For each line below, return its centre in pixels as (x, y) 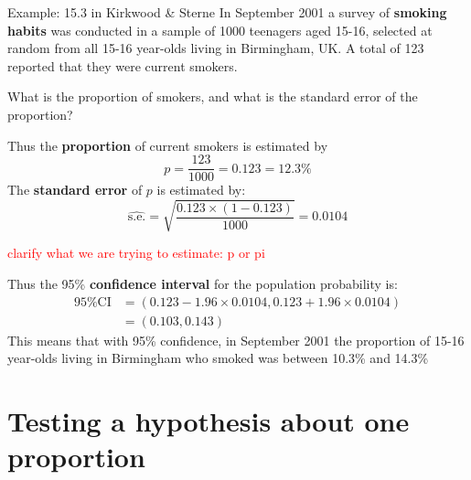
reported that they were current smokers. (123, 65)
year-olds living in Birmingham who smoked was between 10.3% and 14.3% (218, 358)
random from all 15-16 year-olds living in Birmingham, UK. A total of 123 (216, 48)
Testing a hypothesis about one (209, 420)
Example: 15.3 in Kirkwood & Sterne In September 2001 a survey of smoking (227, 12)
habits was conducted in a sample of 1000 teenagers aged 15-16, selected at (220, 30)
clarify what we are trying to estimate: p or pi (136, 253)
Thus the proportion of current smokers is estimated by (168, 145)
